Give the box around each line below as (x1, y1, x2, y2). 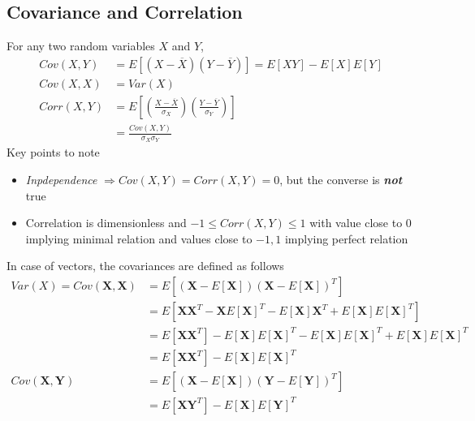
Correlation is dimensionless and (25, 214, 187, 231)
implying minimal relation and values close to (25, 230, 253, 247)
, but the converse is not (279, 171, 403, 188)
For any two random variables (6, 37, 155, 54)
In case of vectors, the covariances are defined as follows (6, 257, 284, 274)
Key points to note (6, 144, 100, 161)
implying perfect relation (284, 230, 408, 247)
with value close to (309, 214, 403, 231)
